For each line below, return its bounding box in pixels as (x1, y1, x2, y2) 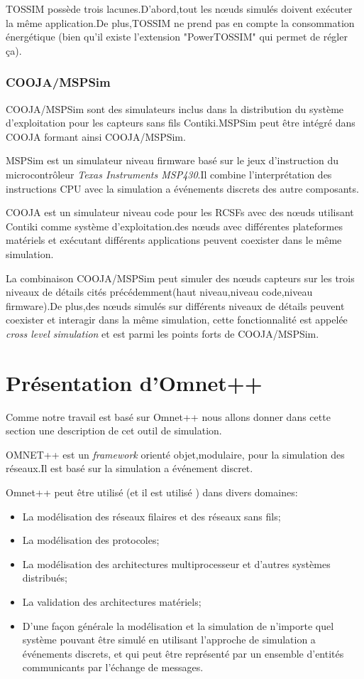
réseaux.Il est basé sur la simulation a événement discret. (6, 461, 253, 476)
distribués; (22, 570, 68, 585)
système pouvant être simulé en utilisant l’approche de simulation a (22, 632, 316, 647)
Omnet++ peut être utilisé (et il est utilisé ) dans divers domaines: (6, 485, 298, 499)
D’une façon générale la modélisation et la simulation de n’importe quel (22, 618, 334, 633)
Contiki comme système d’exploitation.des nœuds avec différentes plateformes (6, 218, 343, 233)
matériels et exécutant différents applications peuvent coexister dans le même (6, 232, 342, 247)
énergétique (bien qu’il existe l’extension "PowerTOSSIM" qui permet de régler (6, 29, 348, 44)
